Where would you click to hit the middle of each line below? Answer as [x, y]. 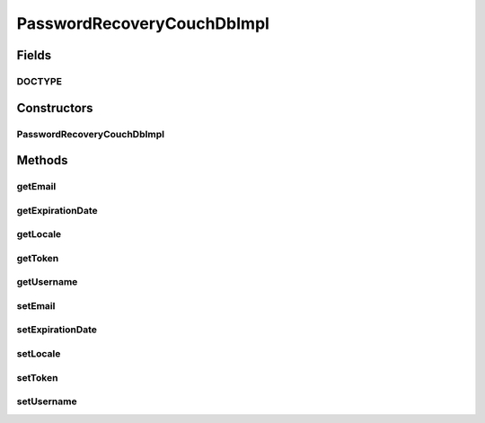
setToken [37, 377]
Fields [34, 55]
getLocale [39, 234]
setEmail [36, 305]
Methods [42, 160]
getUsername [47, 282]
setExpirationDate [57, 330]
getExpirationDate [57, 210]
